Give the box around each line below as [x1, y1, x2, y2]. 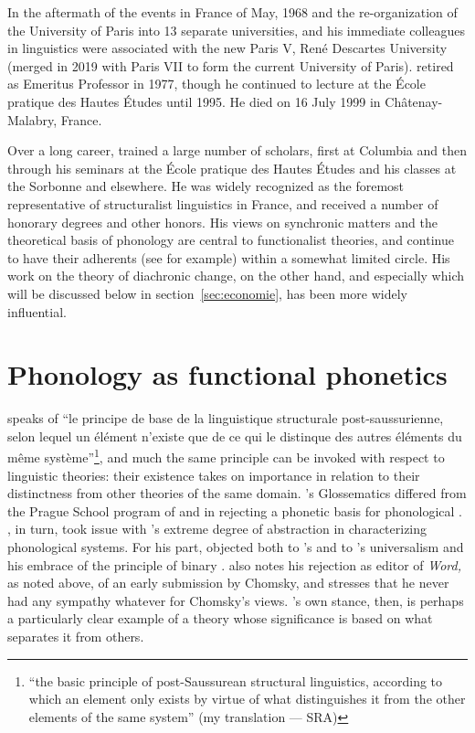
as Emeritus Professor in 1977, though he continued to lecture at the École [7, 74, 426, 93]
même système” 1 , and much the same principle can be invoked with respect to [7, 445, 445, 467]
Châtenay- [385, 91, 443, 111]
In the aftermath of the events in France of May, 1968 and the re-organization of [7, 3, 458, 21]
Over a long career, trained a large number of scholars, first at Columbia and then [7, 141, 467, 160]
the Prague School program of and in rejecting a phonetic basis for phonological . [7, 501, 462, 520]
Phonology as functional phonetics [7, 356, 448, 393]
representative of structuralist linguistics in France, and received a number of [7, 194, 438, 213]
